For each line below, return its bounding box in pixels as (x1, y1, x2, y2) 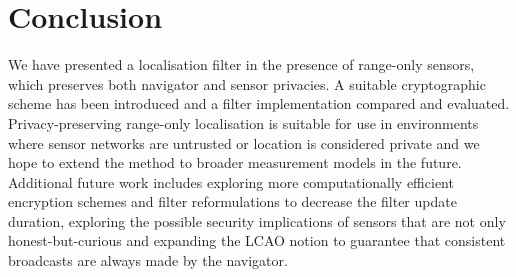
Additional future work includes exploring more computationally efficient (8, 171, 454, 192)
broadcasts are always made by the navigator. (8, 250, 288, 271)
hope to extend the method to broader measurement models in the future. (8, 152, 462, 173)
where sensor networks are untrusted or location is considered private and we (8, 132, 480, 153)
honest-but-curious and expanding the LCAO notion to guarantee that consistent (8, 230, 506, 251)
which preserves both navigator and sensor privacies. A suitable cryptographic (8, 73, 486, 94)
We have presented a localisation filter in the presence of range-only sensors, (8, 54, 475, 75)
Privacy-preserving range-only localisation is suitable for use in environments (8, 112, 479, 133)
